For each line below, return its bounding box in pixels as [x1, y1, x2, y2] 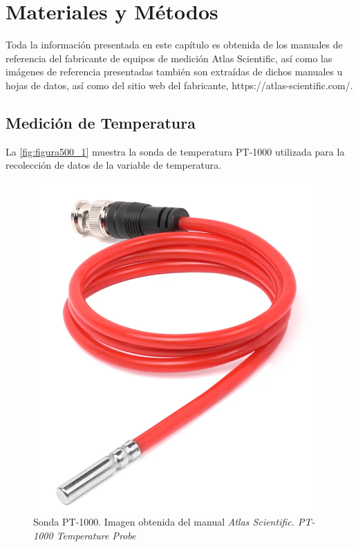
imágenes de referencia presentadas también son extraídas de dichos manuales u [6, 64, 343, 79]
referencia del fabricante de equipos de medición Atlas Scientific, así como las [6, 50, 332, 65]
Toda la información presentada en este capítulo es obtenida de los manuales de [6, 37, 343, 52]
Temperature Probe [56, 528, 136, 543]
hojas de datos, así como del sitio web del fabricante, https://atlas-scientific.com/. [6, 77, 353, 92]
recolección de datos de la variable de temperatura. [6, 158, 222, 172]
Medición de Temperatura [6, 111, 196, 133]
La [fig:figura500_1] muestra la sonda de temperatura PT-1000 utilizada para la [6, 144, 345, 158]
